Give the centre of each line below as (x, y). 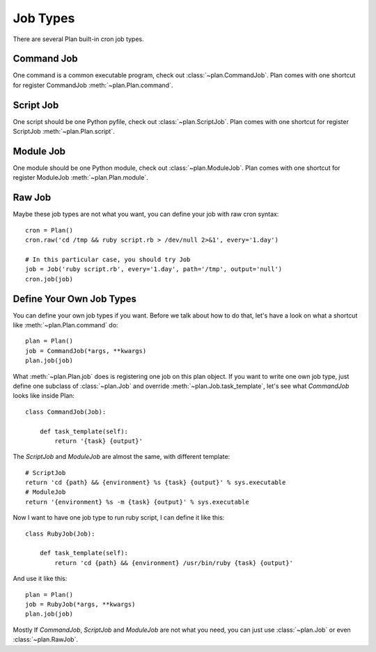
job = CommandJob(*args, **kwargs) (86, 351)
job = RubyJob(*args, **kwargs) (80, 604)
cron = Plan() (49, 230)
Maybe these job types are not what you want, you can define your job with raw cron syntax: (146, 214)
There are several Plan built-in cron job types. (78, 39)
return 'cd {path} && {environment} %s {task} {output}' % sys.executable (156, 483)
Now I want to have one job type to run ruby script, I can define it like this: (119, 518)
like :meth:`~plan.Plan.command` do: (65, 325)
